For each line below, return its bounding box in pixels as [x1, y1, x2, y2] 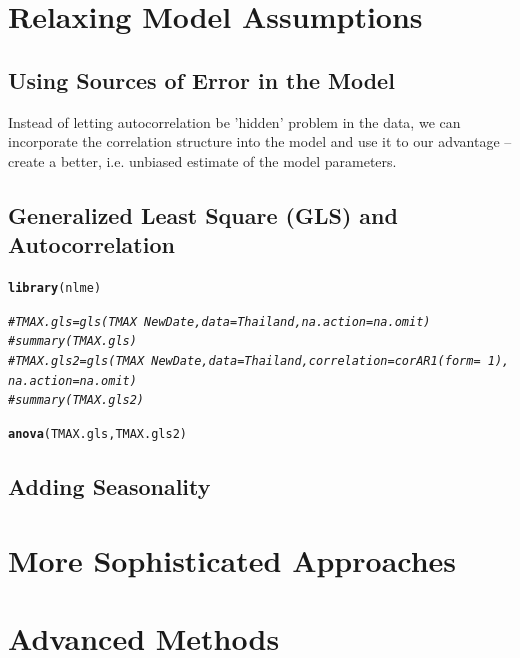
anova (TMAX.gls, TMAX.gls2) [8, 426, 187, 441]
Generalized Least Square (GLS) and [8, 199, 398, 230]
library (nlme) [8, 280, 102, 295]
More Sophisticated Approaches [8, 539, 457, 580]
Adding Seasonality [8, 470, 211, 501]
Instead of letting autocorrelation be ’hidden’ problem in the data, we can [8, 111, 461, 132]
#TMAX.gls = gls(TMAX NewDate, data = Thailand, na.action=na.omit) [8, 314, 431, 329]
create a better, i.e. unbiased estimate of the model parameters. [8, 150, 397, 171]
